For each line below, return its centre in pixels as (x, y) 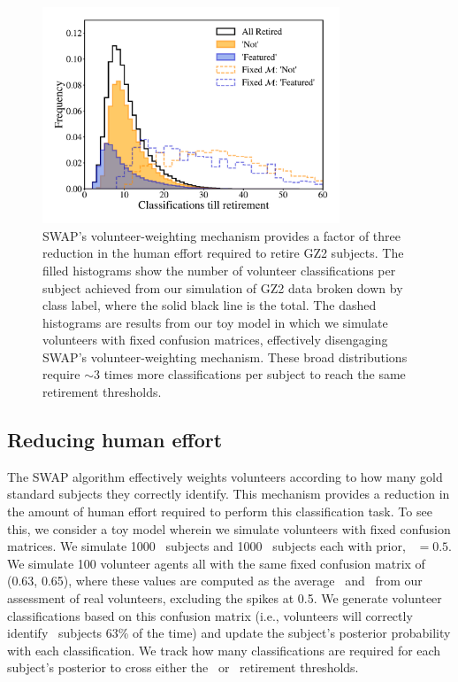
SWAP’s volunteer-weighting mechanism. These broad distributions (225, 356)
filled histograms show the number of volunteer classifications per (219, 270)
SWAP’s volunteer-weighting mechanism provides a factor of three (222, 235)
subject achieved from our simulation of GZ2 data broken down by (223, 287)
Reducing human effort (115, 440)
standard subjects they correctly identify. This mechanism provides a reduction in (229, 494)
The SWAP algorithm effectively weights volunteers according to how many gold (225, 476)
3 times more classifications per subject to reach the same (249, 374)
